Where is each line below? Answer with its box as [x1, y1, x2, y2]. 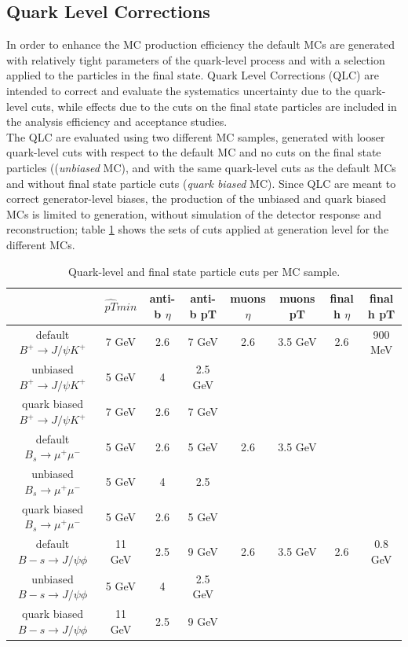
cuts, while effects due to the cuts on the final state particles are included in [31, 97, 397, 114]
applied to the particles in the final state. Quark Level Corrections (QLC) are [6, 67, 379, 83]
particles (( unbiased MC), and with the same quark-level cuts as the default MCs [6, 159, 396, 175]
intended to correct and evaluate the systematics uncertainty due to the [6, 82, 351, 98]
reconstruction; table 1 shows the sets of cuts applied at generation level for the [6, 221, 389, 237]
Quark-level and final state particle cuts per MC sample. [67, 263, 341, 279]
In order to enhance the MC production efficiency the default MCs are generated [6, 36, 395, 53]
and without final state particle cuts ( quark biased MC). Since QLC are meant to [6, 175, 396, 191]
